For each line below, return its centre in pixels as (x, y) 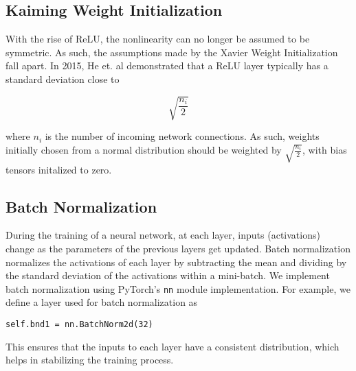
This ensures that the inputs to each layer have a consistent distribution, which (173, 346)
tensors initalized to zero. (59, 169)
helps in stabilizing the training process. (90, 360)
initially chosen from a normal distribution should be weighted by (144, 149)
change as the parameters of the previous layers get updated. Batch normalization (178, 248)
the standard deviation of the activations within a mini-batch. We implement (168, 275)
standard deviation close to (63, 79)
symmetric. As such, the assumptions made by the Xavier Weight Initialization (172, 52)
